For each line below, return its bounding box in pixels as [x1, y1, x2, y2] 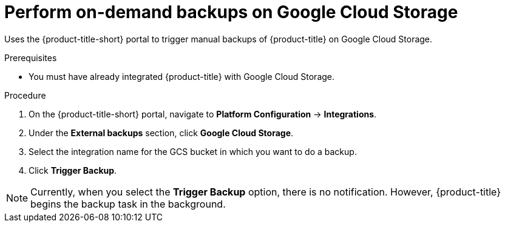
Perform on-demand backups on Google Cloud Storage [4, 2, 458, 22]
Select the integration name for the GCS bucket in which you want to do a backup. [29, 146, 357, 157]
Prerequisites [4, 52, 57, 63]
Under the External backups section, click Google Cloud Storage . [29, 127, 294, 138]
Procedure [4, 90, 46, 100]
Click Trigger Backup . [29, 165, 117, 176]
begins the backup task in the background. [30, 197, 226, 210]
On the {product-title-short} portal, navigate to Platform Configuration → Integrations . [29, 108, 377, 119]
